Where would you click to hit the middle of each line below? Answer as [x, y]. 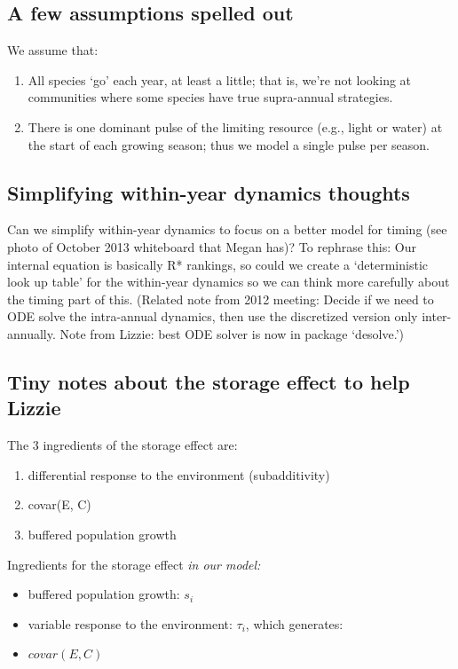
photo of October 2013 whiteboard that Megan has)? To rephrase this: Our [212, 246]
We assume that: [53, 50]
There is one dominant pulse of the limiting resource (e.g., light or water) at [235, 126]
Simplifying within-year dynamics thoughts [209, 192]
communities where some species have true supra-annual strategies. [210, 97]
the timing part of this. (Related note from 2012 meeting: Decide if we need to [221, 299]
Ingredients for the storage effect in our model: [134, 564]
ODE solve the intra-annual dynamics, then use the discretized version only [213, 316]
